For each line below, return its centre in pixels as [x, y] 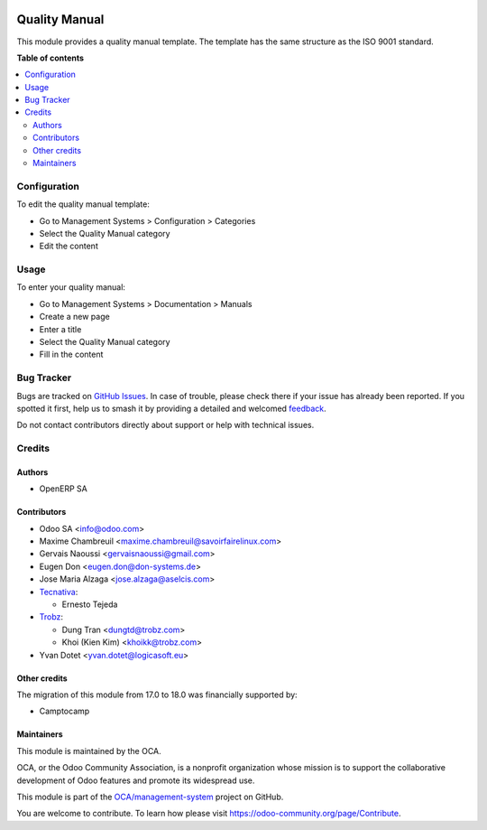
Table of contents [51, 58]
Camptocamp [64, 711]
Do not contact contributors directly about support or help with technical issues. [165, 425]
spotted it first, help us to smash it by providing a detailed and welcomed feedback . [171, 408]
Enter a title [60, 329]
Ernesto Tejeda [90, 604]
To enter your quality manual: [71, 287]
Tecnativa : [59, 592]
